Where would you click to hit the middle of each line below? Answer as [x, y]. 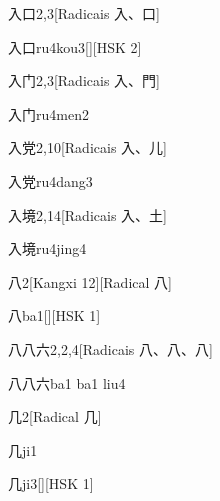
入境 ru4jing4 [47, 248]
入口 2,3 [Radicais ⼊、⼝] [84, 13]
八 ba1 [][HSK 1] [54, 315]
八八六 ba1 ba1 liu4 [67, 382]
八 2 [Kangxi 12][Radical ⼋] [90, 281]
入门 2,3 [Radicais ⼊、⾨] [84, 80]
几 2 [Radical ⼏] [55, 416]
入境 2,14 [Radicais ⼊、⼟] [87, 214]
